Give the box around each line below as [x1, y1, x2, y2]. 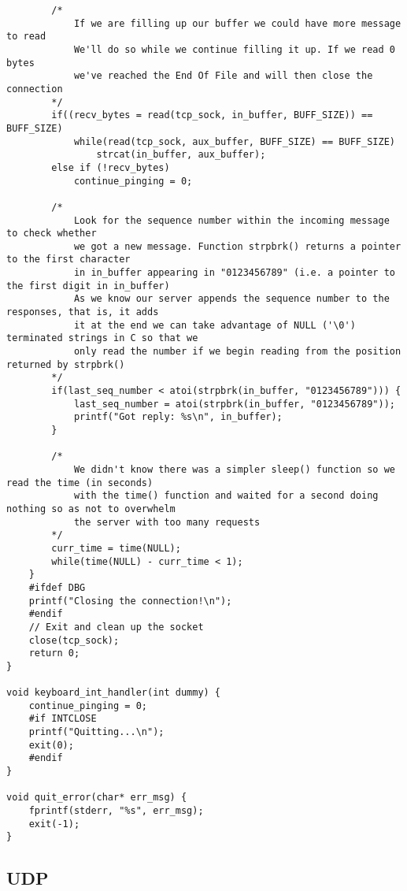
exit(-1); [28, 818, 80, 830]
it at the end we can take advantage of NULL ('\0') [73, 319, 356, 331]
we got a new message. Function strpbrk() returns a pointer [73, 240, 401, 252]
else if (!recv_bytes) [51, 161, 170, 173]
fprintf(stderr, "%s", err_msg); [28, 805, 204, 817]
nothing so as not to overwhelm [6, 503, 176, 514]
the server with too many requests [73, 516, 261, 528]
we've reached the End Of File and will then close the [73, 70, 373, 82]
